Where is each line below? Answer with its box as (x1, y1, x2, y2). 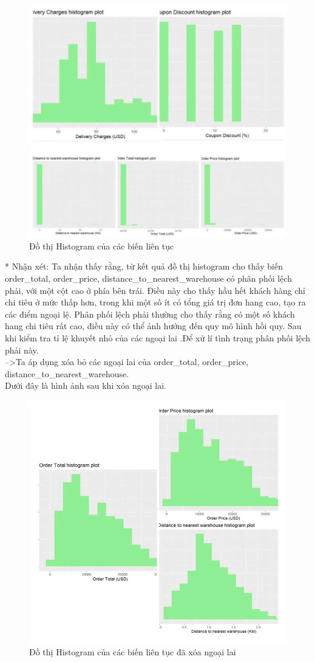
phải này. (5, 343, 39, 356)
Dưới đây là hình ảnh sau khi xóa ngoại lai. (5, 379, 166, 392)
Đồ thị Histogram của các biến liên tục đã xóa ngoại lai (29, 645, 236, 658)
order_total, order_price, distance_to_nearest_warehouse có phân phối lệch (5, 272, 293, 285)
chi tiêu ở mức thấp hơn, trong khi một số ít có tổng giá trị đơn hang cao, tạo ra (5, 296, 306, 308)
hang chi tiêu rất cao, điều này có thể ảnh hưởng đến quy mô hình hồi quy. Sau (5, 319, 302, 332)
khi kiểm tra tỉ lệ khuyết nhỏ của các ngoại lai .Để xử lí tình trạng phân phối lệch (5, 331, 311, 344)
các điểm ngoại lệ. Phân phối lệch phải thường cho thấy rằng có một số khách (5, 307, 295, 320)
